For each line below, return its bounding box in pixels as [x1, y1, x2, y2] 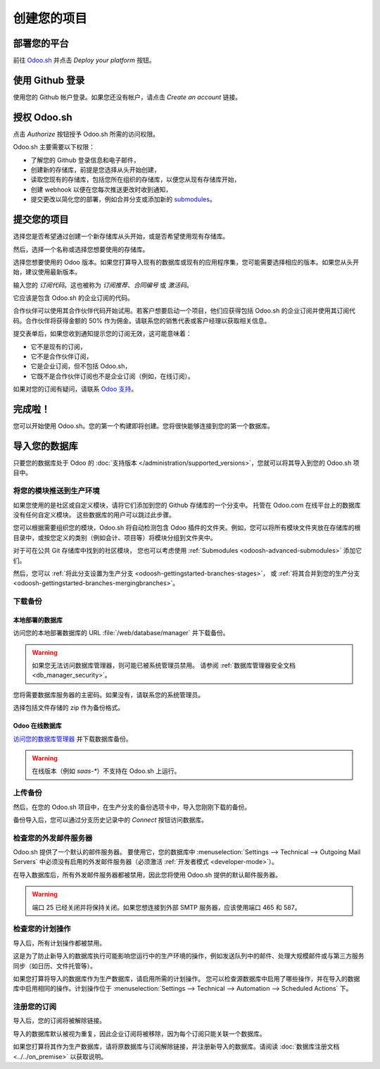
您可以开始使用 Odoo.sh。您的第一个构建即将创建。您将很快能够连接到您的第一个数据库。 [13, 422, 274, 430]
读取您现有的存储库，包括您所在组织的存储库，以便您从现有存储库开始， [30, 175, 241, 184]
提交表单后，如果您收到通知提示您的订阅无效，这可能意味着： [13, 330, 192, 338]
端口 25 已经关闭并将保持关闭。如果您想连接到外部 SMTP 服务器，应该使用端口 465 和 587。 [32, 903, 301, 911]
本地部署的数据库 [13, 615, 63, 624]
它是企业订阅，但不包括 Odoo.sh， [30, 362, 132, 370]
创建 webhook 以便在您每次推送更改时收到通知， [30, 185, 172, 194]
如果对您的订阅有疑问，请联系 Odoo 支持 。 [13, 385, 137, 394]
